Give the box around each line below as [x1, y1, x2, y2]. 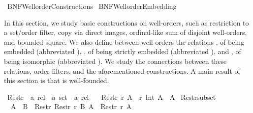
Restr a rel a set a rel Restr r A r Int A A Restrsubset [7, 91, 216, 102]
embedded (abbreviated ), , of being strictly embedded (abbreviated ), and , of [4, 46, 241, 56]
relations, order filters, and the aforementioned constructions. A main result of [4, 65, 240, 76]
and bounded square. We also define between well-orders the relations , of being [4, 36, 245, 47]
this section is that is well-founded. [4, 75, 109, 85]
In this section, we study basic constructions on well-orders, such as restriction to [4, 17, 249, 28]
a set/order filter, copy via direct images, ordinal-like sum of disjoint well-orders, [4, 27, 247, 37]
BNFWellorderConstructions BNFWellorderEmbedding [7, 1, 177, 11]
